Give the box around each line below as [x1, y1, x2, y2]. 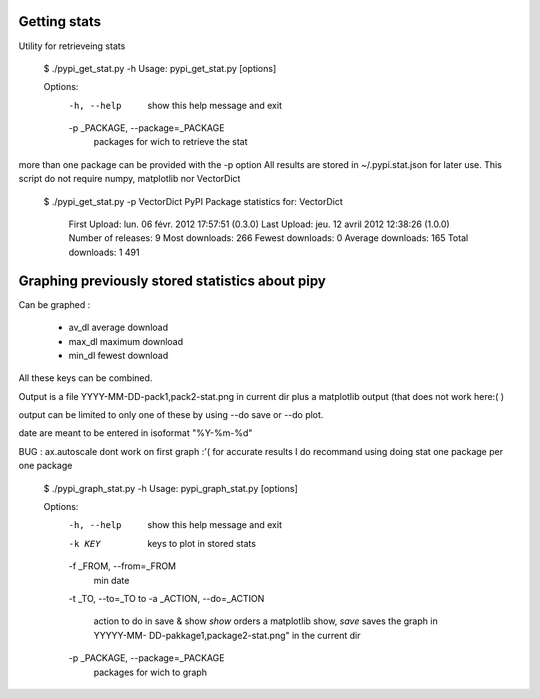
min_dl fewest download [68, 349, 169, 361]
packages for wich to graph [93, 666, 207, 678]
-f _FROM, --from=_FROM [68, 560, 177, 572]
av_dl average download [68, 321, 169, 334]
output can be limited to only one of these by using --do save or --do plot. [18, 409, 324, 421]
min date [93, 574, 130, 586]
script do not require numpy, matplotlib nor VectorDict [18, 173, 241, 185]
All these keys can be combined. [18, 372, 153, 384]
